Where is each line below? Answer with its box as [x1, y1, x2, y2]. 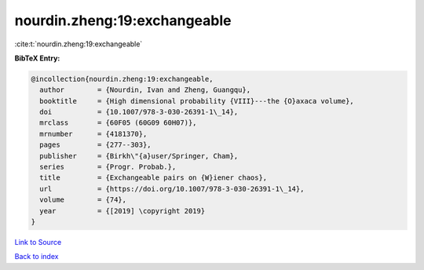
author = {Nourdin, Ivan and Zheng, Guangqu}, [39, 86, 251, 94]
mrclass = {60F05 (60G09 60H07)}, [39, 119, 197, 127]
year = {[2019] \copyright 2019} [39, 206, 206, 215]
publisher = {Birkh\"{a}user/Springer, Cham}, [39, 151, 239, 160]
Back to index [14, 252, 59, 261]
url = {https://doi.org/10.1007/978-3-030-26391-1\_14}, [39, 184, 305, 193]
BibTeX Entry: [14, 53, 60, 63]
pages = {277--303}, [39, 140, 152, 149]
